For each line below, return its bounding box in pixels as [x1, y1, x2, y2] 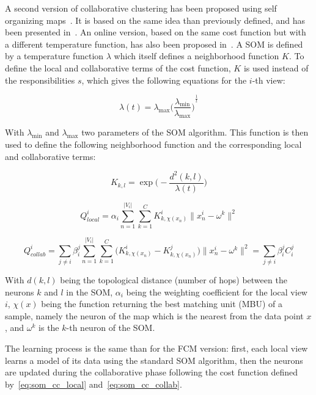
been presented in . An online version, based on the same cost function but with [5, 26, 306, 38]
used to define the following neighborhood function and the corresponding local [5, 137, 302, 150]
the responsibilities [5, 73, 75, 86]
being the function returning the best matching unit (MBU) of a [41, 297, 283, 310]
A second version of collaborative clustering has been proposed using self [5, 2, 277, 14]
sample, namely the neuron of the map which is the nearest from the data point [5, 309, 304, 322]
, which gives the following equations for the [81, 73, 247, 86]
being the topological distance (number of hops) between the [60, 273, 287, 286]
